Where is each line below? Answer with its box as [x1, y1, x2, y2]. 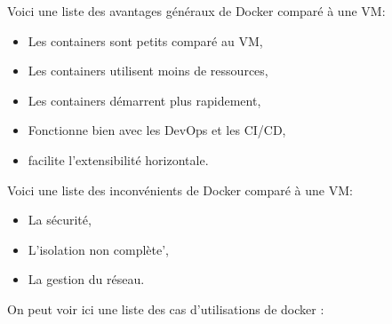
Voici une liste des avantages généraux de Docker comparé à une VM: [7, 2, 386, 20]
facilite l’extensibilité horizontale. [28, 150, 209, 169]
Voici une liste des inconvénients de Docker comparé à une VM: [7, 180, 353, 199]
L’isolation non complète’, [28, 240, 169, 258]
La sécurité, [28, 210, 92, 229]
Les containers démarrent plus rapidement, [28, 91, 261, 109]
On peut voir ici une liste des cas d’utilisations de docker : [7, 299, 324, 318]
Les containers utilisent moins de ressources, [28, 61, 268, 80]
